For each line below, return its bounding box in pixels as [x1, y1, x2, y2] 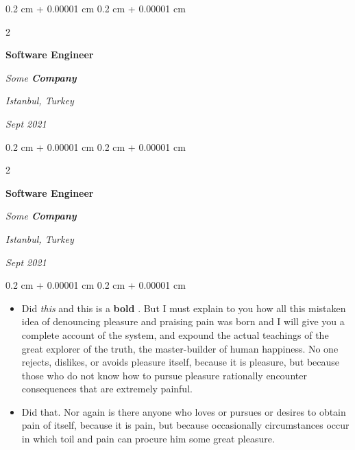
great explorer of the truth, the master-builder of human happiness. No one [21, 341, 339, 355]
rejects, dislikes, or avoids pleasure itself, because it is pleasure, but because [21, 355, 340, 369]
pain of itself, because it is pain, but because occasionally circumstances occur [21, 418, 350, 432]
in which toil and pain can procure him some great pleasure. [21, 431, 275, 446]
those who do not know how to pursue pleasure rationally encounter [21, 368, 307, 382]
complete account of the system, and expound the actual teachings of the [21, 327, 329, 342]
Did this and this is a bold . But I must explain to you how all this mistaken [21, 300, 346, 315]
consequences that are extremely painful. [21, 381, 193, 396]
